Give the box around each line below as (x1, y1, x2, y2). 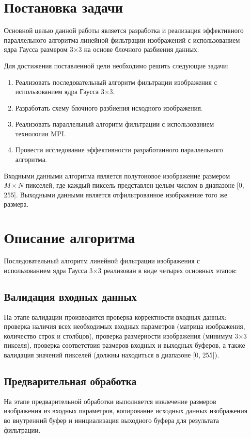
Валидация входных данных (4, 289, 137, 304)
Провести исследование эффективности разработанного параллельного (15, 145, 223, 155)
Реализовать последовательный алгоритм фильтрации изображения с (15, 77, 217, 87)
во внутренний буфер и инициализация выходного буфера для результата (4, 415, 219, 425)
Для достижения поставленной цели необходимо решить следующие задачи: (4, 60, 229, 70)
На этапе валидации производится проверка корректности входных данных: (4, 311, 227, 322)
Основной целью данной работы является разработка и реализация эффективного (4, 25, 244, 35)
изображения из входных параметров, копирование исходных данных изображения (4, 406, 248, 416)
